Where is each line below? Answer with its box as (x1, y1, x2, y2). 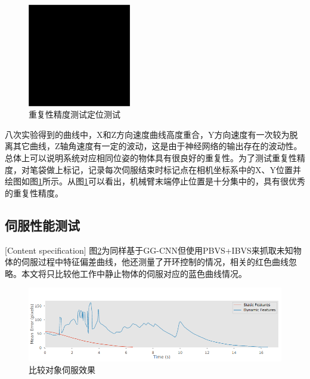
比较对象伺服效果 (29, 363, 95, 376)
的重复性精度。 (5, 186, 63, 199)
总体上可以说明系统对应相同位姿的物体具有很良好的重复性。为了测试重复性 (5, 151, 297, 164)
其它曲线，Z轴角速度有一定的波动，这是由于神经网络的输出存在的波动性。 (13, 140, 302, 152)
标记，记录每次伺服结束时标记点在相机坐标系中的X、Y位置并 (63, 163, 301, 175)
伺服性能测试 (5, 215, 80, 234)
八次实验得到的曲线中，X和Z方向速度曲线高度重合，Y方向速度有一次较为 (5, 128, 290, 140)
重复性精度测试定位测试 (29, 108, 120, 121)
